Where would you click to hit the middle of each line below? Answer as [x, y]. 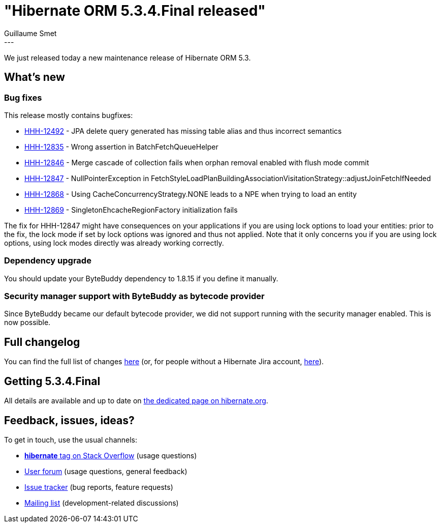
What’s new [35, 77]
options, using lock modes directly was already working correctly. [114, 243]
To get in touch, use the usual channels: [71, 440]
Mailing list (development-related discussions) [102, 503]
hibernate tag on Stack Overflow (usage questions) [111, 456]
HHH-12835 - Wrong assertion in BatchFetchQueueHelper [121, 147]
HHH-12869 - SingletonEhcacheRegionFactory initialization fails [131, 210]
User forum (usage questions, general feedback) [106, 471]
